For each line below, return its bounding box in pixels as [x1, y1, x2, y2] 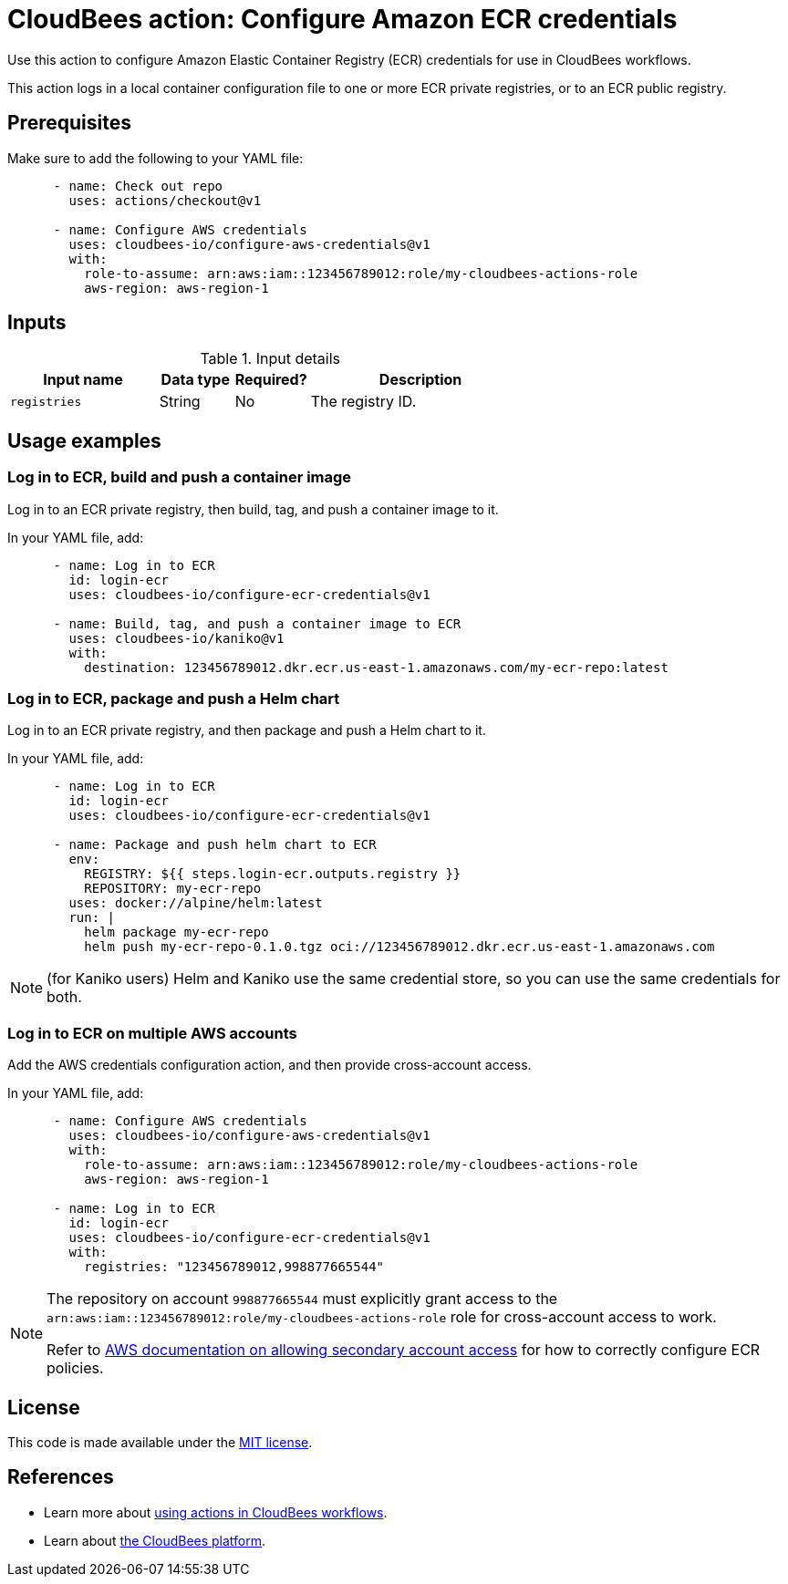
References [7, 1465, 114, 1489]
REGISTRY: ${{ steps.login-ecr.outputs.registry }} [84, 866, 461, 882]
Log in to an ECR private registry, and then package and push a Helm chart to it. [7, 722, 486, 739]
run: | [68, 910, 116, 926]
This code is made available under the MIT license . [7, 1434, 313, 1450]
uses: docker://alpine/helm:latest [68, 896, 323, 911]
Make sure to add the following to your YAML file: [7, 150, 304, 166]
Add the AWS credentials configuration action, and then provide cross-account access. [7, 1057, 532, 1073]
